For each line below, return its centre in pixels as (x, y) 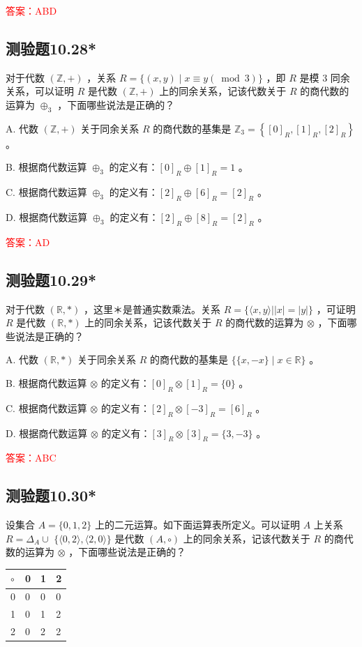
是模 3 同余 (325, 77)
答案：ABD (31, 10)
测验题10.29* (51, 279)
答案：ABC (31, 458)
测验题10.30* (51, 495)
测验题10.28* (51, 48)
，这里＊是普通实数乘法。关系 (152, 309)
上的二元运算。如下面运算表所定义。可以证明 (197, 525)
